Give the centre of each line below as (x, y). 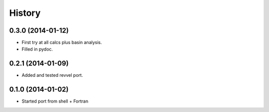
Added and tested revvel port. (52, 75)
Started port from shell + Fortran (55, 101)
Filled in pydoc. (37, 49)
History (25, 13)
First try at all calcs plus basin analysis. (62, 43)
